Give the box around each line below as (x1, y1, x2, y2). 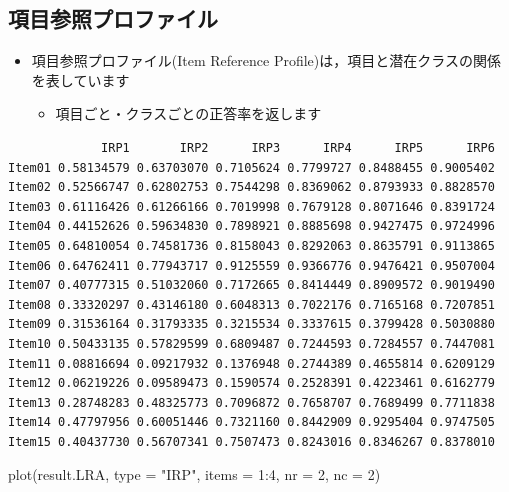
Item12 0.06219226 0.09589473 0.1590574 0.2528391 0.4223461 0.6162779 (8, 376, 495, 391)
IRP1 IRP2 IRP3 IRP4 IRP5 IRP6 (101, 140, 495, 155)
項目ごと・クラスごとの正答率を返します (55, 103, 322, 124)
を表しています (31, 69, 130, 90)
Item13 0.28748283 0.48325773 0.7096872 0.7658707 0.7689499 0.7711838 (8, 395, 495, 410)
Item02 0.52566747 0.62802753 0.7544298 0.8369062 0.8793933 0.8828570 (8, 180, 495, 195)
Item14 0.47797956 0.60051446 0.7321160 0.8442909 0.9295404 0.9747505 (8, 415, 495, 430)
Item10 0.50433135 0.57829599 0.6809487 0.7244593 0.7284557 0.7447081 (8, 336, 495, 351)
